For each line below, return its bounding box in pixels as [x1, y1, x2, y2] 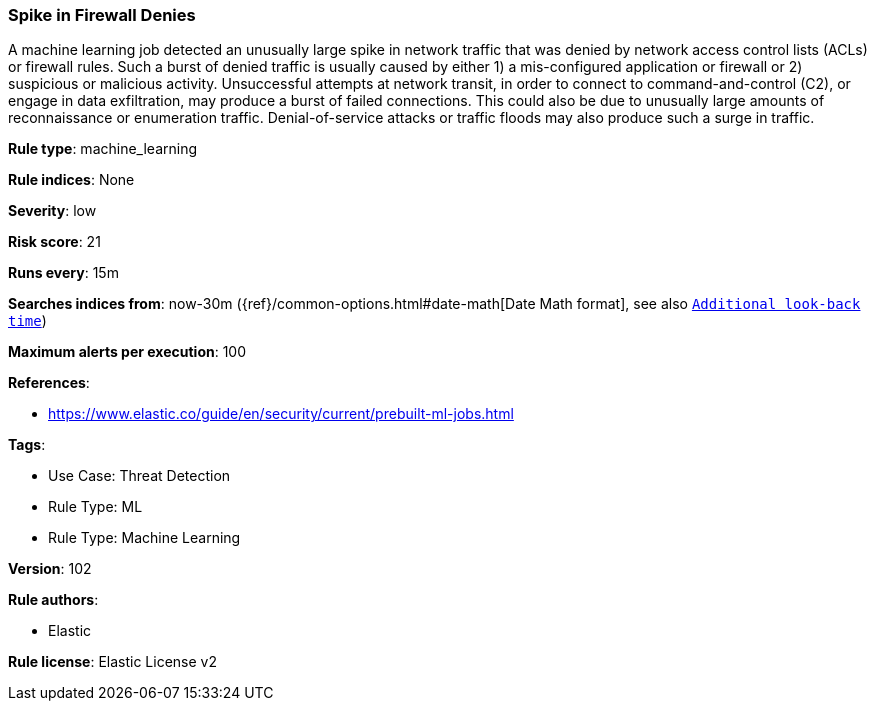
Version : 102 [8, 560, 92, 578]
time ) [8, 312, 47, 330]
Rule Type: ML [48, 498, 143, 516]
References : [8, 374, 90, 392]
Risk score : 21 [8, 233, 101, 251]
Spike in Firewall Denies [8, 5, 196, 25]
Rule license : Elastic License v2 [8, 653, 217, 671]
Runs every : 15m [8, 264, 119, 282]
